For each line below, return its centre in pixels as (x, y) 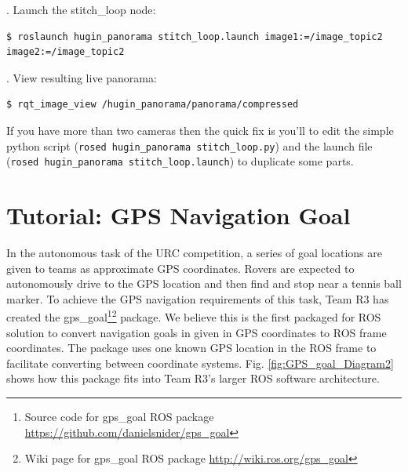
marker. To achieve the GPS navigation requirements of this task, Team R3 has (198, 298)
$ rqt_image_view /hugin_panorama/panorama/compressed (153, 105)
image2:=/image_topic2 (66, 52)
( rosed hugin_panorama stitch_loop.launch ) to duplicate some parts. (180, 161)
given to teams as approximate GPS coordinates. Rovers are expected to (180, 268)
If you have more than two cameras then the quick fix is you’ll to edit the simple (200, 130)
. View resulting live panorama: (82, 77)
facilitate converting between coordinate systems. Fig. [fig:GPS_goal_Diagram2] (200, 363)
